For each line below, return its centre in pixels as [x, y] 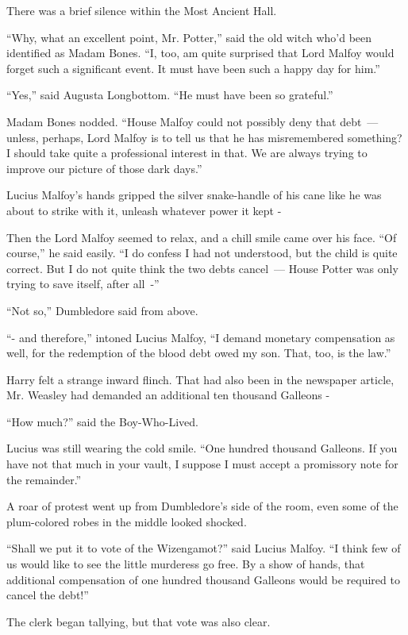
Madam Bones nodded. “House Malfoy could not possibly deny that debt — [192, 121]
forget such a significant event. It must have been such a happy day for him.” [193, 68]
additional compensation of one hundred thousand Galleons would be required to [203, 579]
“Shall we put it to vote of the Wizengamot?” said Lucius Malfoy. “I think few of [204, 548]
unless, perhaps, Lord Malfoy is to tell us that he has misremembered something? [204, 137]
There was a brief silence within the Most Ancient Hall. [142, 10]
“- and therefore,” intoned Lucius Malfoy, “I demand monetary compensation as [201, 337]
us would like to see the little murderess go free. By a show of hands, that [186, 564]
